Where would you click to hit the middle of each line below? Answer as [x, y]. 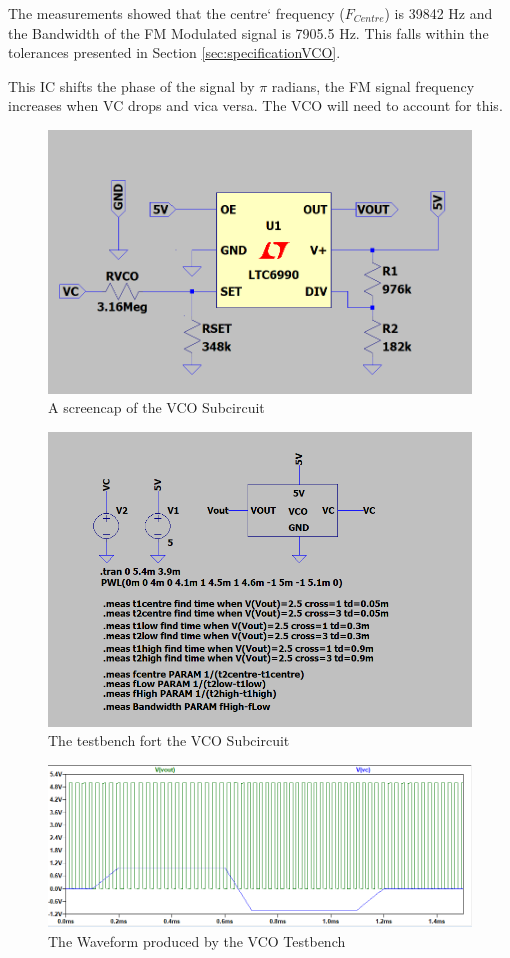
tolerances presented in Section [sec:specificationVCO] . [174, 52]
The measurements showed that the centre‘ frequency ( [176, 13]
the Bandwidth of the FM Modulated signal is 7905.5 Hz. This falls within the [248, 32]
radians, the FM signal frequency [373, 85]
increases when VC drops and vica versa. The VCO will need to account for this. [255, 105]
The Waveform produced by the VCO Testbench [197, 941]
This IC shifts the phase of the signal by [131, 85]
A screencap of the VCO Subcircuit [156, 407]
